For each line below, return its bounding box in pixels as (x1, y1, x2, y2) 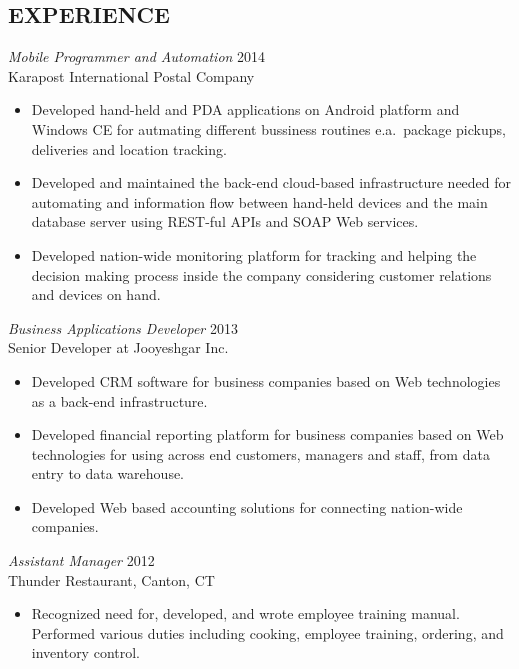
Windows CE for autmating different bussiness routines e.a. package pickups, (31, 118, 506, 139)
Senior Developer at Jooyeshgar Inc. (8, 337, 229, 358)
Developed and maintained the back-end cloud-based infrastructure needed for (31, 172, 512, 193)
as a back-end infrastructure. (31, 390, 208, 411)
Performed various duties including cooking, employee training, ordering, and (31, 622, 504, 643)
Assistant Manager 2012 (8, 550, 155, 571)
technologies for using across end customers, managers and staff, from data (31, 443, 490, 464)
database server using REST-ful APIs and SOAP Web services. (31, 211, 419, 232)
